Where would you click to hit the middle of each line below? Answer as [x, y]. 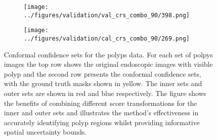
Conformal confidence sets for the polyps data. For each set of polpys [108, 54]
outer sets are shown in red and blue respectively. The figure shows [105, 93]
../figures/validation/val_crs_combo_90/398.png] [107, 15]
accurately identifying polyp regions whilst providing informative [102, 122]
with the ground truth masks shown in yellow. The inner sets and [103, 83]
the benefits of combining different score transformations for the [101, 103]
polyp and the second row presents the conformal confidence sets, [103, 73]
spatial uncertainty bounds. [45, 132]
